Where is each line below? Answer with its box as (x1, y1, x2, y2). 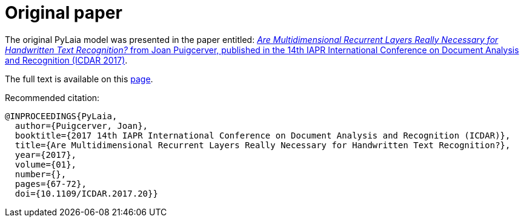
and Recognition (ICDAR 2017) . (5, 54, 128, 65)
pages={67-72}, (15, 178, 87, 189)
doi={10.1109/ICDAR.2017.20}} (15, 188, 158, 198)
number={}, (15, 169, 67, 179)
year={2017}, (15, 149, 77, 160)
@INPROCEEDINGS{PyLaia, (5, 111, 118, 121)
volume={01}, (15, 159, 77, 169)
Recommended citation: (5, 92, 100, 103)
